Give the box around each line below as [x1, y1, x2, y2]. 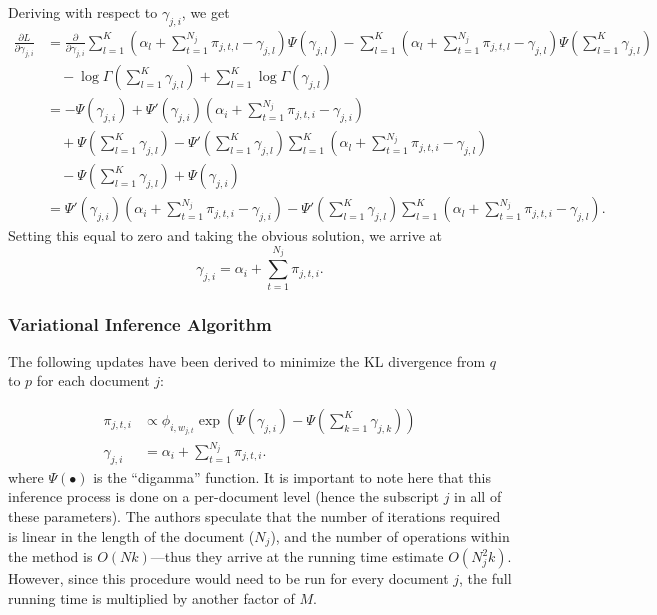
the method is [8, 546, 93, 567]
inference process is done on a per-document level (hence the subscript [8, 486, 440, 507]
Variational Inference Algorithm [8, 311, 272, 336]
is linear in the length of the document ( [8, 525, 255, 546]
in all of [454, 486, 502, 507]
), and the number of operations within [270, 525, 510, 546]
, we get [181, 2, 230, 22]
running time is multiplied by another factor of [8, 587, 295, 608]
